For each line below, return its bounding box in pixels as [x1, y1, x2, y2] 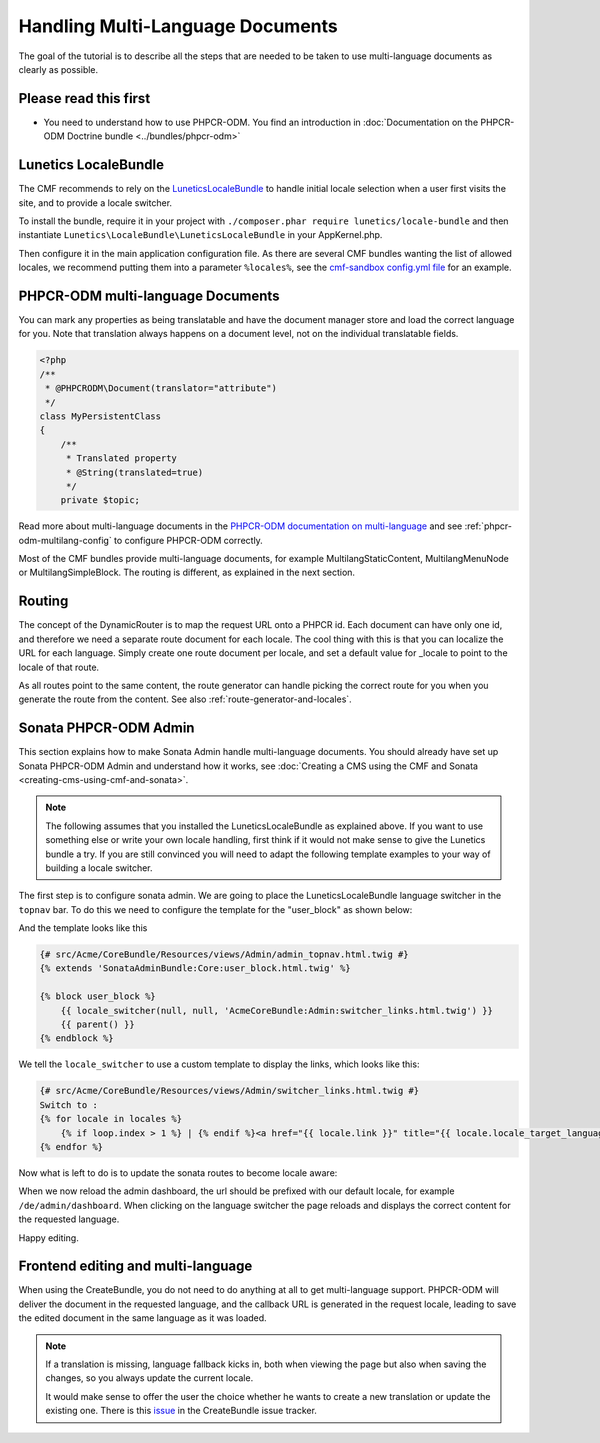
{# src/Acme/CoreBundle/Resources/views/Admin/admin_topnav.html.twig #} [39, 949, 409, 960]
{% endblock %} [39, 1033, 114, 1044]
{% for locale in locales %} [39, 1113, 183, 1125]
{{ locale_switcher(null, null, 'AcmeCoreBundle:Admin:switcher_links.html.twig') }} [60, 1005, 494, 1016]
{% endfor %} [39, 1141, 104, 1152]
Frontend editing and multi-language [18, 1258, 253, 1275]
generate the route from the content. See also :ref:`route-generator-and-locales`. [18, 693, 352, 705]
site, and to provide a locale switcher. [18, 196, 173, 209]
